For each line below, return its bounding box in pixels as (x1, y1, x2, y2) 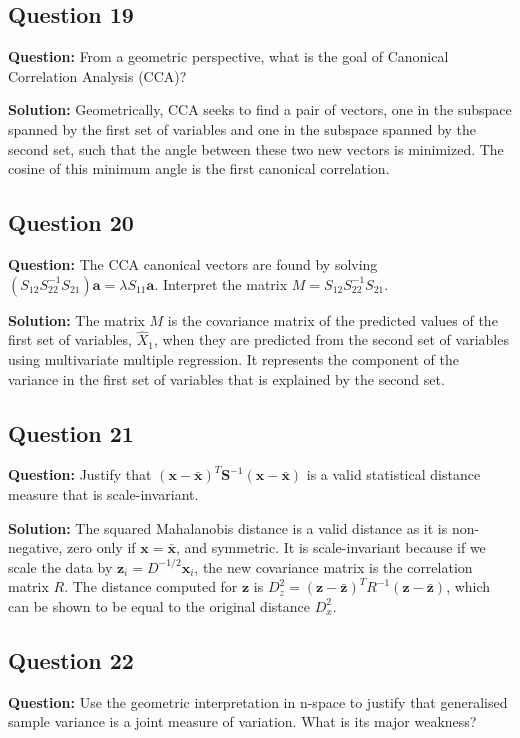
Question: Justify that (8, 464, 152, 485)
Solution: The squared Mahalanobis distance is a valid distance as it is (8, 517, 448, 538)
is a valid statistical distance (306, 464, 481, 485)
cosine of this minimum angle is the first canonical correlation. (8, 158, 390, 179)
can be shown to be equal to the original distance (8, 595, 310, 616)
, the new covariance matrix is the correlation (194, 556, 473, 577)
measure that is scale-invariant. (8, 483, 199, 504)
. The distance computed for (64, 576, 238, 597)
